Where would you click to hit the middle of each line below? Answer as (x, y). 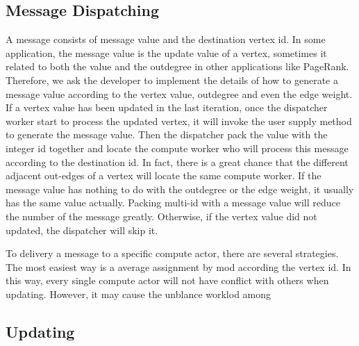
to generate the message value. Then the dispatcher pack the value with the (167, 134)
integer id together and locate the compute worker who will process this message (177, 148)
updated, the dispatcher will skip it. (82, 230)
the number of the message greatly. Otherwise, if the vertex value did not (161, 216)
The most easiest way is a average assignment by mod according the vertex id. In (178, 266)
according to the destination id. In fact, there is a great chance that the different (177, 162)
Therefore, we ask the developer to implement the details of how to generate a (172, 80)
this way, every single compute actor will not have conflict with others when (167, 280)
